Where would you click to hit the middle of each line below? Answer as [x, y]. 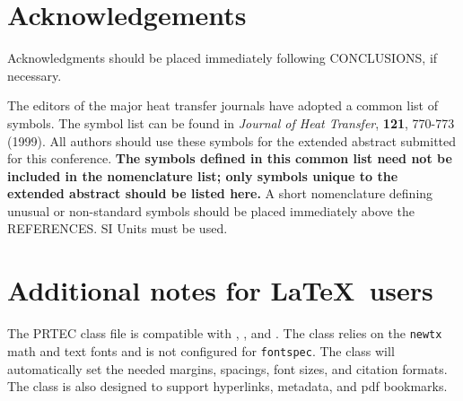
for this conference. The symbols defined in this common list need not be [230, 158]
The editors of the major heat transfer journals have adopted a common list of [223, 105]
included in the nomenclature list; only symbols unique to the [203, 175]
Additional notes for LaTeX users [220, 290]
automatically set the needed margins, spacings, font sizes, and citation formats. [227, 368]
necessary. [35, 75]
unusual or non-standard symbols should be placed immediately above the [211, 210]
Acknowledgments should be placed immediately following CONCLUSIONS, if [223, 58]
